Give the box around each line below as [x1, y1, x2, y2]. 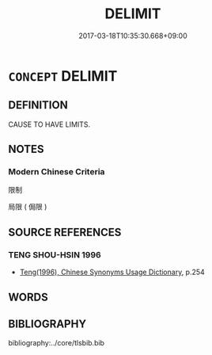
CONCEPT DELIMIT [8, 67, 118, 85]
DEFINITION [8, 98, 69, 112]
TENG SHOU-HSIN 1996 [8, 249, 101, 260]
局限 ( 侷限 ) [8, 202, 47, 212]
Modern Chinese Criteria [8, 166, 105, 177]
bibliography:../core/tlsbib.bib [8, 338, 105, 348]
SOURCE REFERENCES [8, 225, 122, 239]
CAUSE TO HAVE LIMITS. [8, 120, 91, 129]
